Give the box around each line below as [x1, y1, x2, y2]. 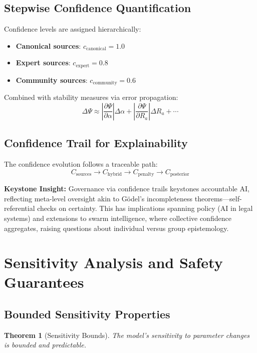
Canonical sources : [16, 40, 81, 51]
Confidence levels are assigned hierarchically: [4, 24, 141, 34]
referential [4, 203, 35, 213]
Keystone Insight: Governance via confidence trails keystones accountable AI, [4, 183, 249, 194]
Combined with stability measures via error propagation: [4, 92, 178, 102]
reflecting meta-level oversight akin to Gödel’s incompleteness [4, 193, 193, 203]
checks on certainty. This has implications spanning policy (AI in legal [37, 203, 253, 213]
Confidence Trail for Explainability [4, 135, 188, 151]
